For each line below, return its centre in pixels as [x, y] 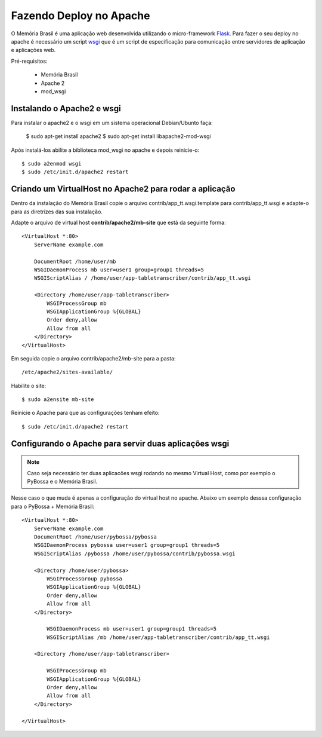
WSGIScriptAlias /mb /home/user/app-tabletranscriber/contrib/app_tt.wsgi [158, 637]
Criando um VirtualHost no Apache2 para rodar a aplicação [123, 189]
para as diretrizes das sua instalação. [57, 212]
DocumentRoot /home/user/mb [75, 261]
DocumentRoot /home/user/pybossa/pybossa [95, 537]
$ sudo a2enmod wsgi [52, 163]
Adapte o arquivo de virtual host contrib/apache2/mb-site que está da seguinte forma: [118, 223]
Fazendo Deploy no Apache [80, 16]
